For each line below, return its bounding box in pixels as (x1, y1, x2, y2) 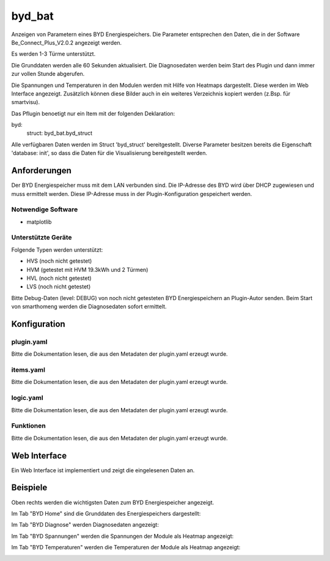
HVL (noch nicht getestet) (26, 274, 92, 282)
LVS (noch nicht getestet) (26, 283, 91, 290)
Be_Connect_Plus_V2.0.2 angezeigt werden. (11, 39, 122, 46)
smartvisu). (11, 99, 40, 106)
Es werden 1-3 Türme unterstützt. (11, 50, 96, 58)
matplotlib (26, 218, 52, 225)
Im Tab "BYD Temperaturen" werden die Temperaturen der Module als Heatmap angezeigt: (11, 544, 241, 551)
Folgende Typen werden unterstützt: (11, 246, 103, 254)
